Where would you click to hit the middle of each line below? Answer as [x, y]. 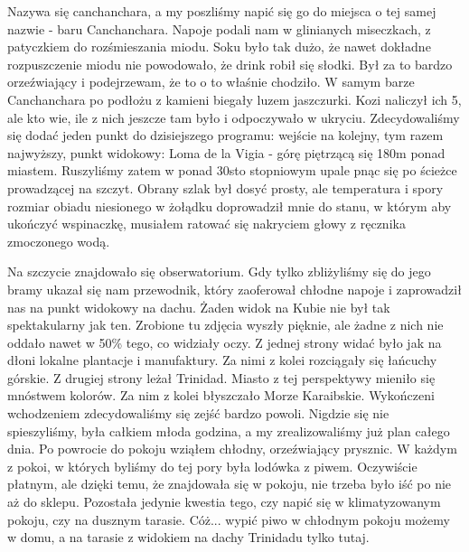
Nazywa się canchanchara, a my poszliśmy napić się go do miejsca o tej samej [222, 11]
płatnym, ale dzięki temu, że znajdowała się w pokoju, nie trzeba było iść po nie [230, 484]
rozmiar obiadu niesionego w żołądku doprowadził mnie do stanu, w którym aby [230, 206]
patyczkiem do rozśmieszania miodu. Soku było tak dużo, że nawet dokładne [219, 47]
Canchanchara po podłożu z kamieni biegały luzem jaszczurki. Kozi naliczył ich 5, [234, 99]
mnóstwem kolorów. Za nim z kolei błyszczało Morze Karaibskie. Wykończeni [221, 395]
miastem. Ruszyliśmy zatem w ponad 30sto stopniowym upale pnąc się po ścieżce [232, 170]
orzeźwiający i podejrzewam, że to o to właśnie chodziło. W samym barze [211, 82]
